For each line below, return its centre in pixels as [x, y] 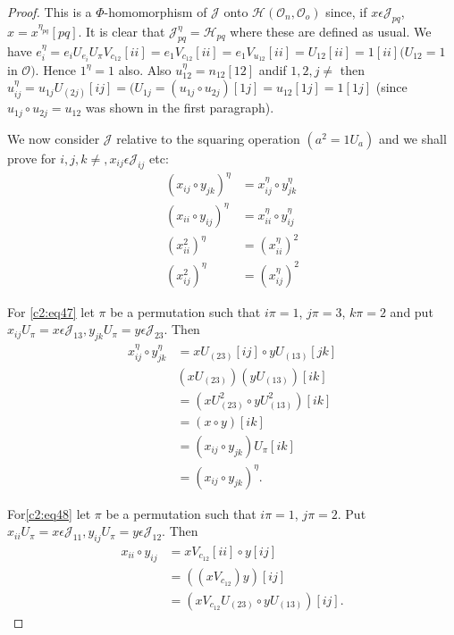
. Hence [56, 69]
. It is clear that [122, 31]
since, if [346, 12]
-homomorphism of [156, 12]
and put [412, 311]
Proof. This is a [50, 12]
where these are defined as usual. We [331, 31]
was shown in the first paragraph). [180, 108]
